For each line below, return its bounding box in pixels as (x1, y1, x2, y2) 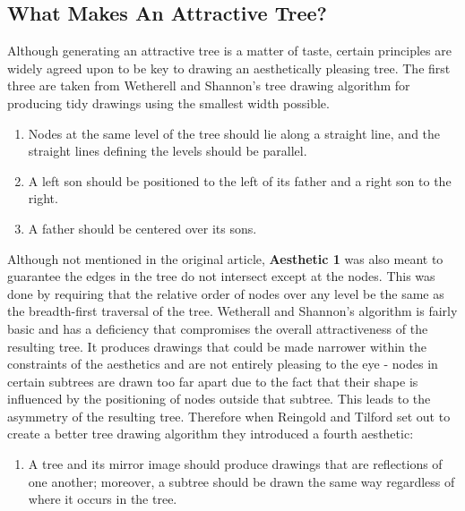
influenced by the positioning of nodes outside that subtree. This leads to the (7, 389, 431, 408)
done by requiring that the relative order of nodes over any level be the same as (7, 284, 444, 302)
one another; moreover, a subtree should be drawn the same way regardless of (28, 472, 455, 490)
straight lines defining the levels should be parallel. (28, 141, 307, 160)
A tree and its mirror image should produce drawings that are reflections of (28, 455, 443, 473)
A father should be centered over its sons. (28, 218, 257, 237)
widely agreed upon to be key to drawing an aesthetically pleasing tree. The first (7, 58, 451, 77)
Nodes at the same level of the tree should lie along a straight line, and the (28, 123, 441, 142)
